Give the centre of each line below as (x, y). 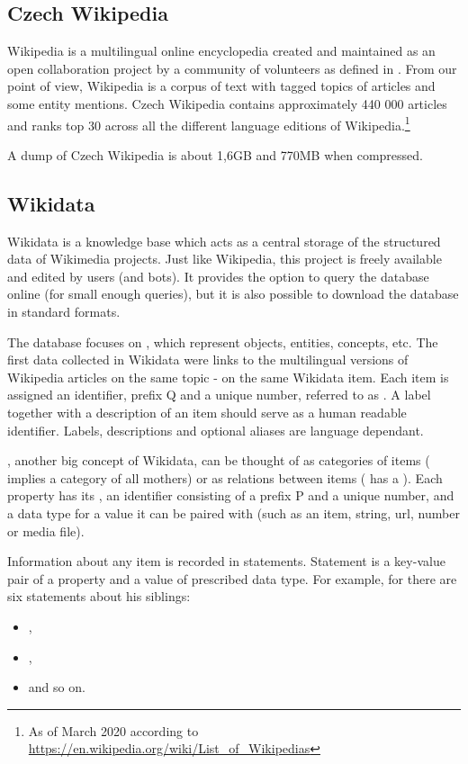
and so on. (57, 687)
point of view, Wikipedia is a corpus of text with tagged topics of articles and (221, 86)
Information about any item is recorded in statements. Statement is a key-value (226, 561)
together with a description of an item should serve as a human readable (207, 412)
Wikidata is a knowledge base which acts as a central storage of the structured (224, 241)
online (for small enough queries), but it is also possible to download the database (233, 294)
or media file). (46, 530)
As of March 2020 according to (113, 730)
